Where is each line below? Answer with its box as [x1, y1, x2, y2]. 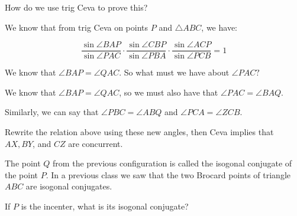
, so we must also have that [119, 86, 218, 98]
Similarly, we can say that [5, 106, 99, 118]
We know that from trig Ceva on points [5, 21, 148, 33]
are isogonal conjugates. [25, 180, 112, 192]
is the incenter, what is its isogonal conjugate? [21, 200, 189, 212]
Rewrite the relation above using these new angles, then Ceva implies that [5, 126, 274, 138]
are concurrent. [68, 137, 123, 149]
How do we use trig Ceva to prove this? [5, 1, 148, 13]
